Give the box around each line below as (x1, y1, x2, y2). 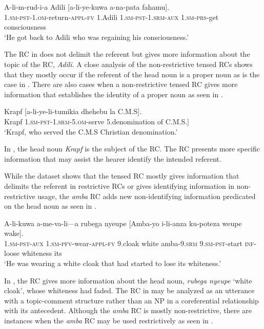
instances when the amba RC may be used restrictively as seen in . (4, 315, 213, 326)
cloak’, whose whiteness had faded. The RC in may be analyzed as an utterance (4, 285, 255, 296)
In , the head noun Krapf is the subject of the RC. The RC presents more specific (4, 143, 260, 154)
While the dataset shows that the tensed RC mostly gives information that (4, 170, 239, 181)
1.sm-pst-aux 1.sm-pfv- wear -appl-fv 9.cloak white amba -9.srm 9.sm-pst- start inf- (4, 237, 257, 248)
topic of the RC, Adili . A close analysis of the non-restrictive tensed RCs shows (4, 58, 253, 69)
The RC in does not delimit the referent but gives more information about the (4, 49, 250, 59)
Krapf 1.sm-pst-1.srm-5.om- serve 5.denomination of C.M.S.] (4, 116, 189, 126)
